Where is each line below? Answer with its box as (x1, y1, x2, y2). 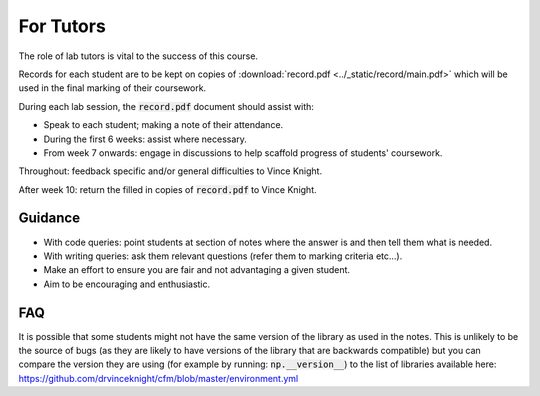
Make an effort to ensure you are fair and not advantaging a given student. (43, 264, 350, 276)
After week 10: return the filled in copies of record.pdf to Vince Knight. (18, 183, 317, 195)
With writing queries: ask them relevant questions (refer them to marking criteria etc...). (43, 250, 403, 262)
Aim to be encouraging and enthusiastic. (43, 278, 211, 290)
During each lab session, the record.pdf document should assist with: (18, 100, 315, 112)
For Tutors (18, 15, 107, 37)
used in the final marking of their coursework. (18, 82, 207, 94)
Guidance (18, 210, 80, 227)
